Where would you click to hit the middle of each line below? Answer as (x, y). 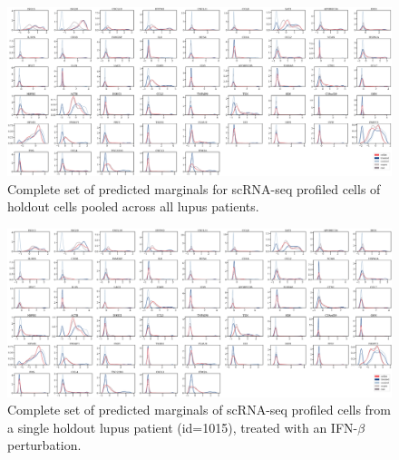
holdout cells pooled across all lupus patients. (133, 206)
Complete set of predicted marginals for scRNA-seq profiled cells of (194, 188)
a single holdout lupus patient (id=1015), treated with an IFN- (183, 427)
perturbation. (44, 445)
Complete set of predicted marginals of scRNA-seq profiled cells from (199, 410)
